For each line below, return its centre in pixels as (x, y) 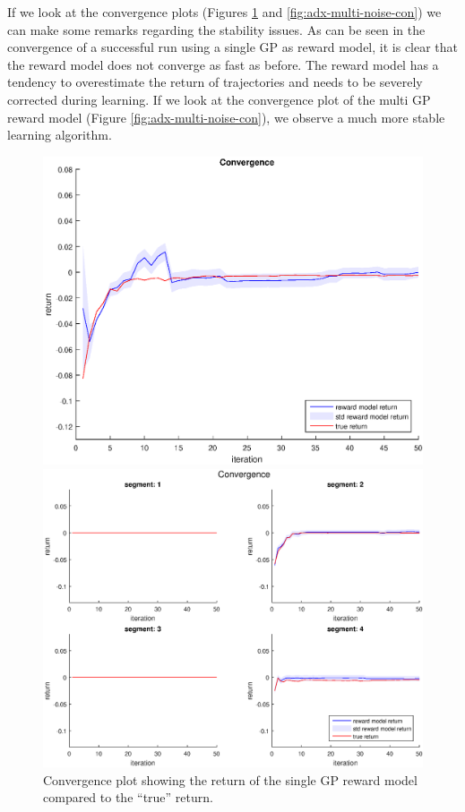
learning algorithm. (60, 135)
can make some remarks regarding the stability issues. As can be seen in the (216, 29)
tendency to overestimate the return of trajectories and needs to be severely (215, 82)
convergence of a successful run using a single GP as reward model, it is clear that (233, 47)
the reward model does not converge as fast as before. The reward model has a (223, 64)
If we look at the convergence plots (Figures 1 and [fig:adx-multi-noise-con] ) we (224, 12)
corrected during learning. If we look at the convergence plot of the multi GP (219, 99)
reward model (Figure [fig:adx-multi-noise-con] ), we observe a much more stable (226, 117)
